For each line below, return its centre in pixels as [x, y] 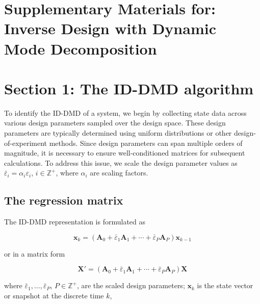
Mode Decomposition [81, 48]
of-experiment [26, 143]
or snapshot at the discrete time [54, 296]
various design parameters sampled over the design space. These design [115, 123]
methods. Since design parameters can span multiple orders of [146, 143]
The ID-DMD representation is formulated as [75, 222]
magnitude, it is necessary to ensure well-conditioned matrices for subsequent [125, 153]
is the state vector [225, 285]
